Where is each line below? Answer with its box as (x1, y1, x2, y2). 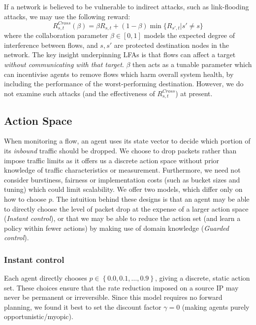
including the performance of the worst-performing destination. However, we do (4, 78, 244, 89)
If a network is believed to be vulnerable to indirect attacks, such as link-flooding (4, 1, 249, 11)
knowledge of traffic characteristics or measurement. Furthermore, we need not (4, 165, 241, 175)
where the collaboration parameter (4, 30, 108, 40)
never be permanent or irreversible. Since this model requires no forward (4, 292, 223, 302)
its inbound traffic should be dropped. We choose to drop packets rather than (4, 145, 237, 155)
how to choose (4, 193, 47, 204)
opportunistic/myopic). (4, 311, 73, 322)
